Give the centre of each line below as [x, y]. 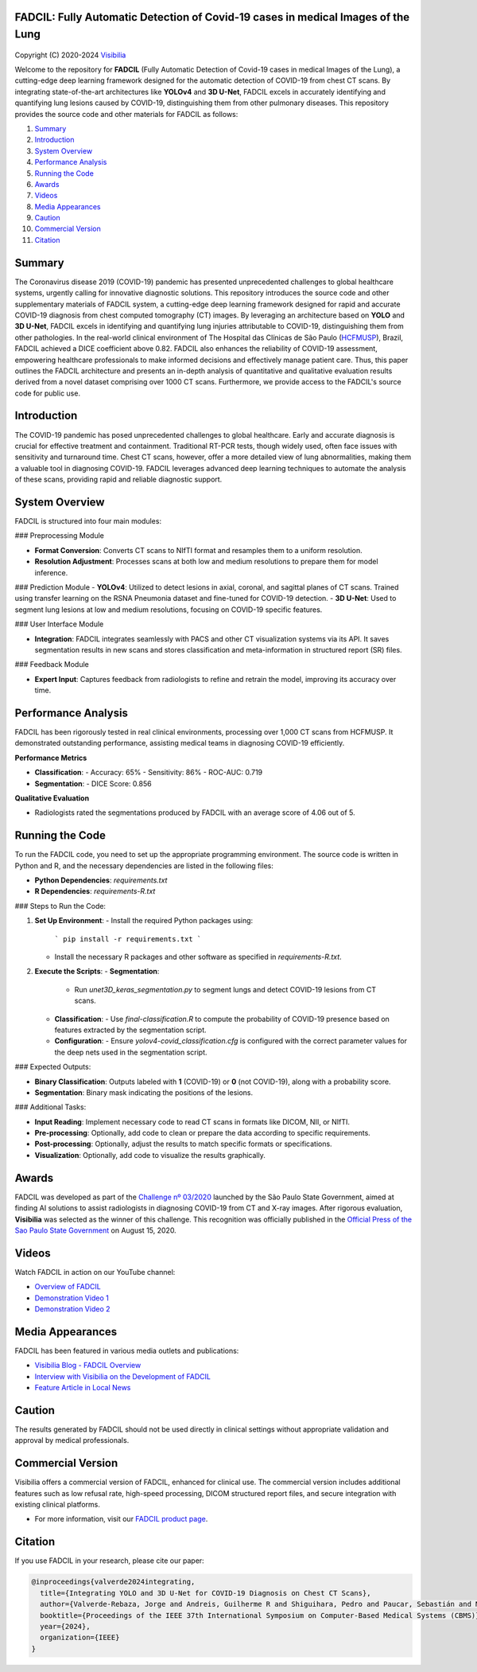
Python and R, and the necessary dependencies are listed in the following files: [144, 865]
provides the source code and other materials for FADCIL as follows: [126, 114]
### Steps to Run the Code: [60, 906]
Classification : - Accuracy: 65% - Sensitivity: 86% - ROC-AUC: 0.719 [149, 773]
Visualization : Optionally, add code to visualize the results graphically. [150, 1155]
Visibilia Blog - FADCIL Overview [88, 1366]
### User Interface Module [59, 624]
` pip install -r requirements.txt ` [128, 939]
